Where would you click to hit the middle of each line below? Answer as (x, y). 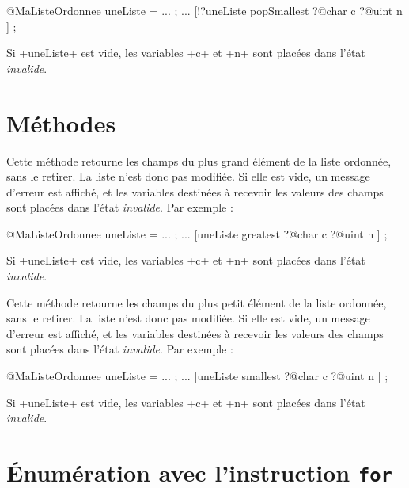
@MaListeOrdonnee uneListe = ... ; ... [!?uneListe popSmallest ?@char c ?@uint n (204, 10)
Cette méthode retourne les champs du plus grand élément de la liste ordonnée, (199, 160)
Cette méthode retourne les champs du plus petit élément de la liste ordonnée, (197, 302)
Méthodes (61, 122)
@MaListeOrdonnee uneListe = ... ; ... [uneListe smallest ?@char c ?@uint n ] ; (197, 376)
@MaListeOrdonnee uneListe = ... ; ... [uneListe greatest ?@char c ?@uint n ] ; (197, 233)
